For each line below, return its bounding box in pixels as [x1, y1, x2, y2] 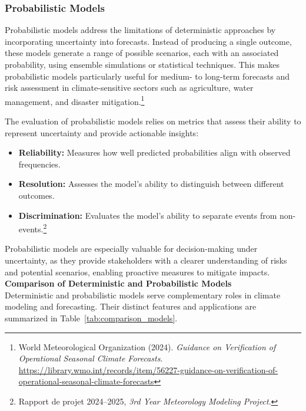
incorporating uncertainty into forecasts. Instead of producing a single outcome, [5, 35, 292, 47]
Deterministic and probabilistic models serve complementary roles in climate [5, 288, 281, 301]
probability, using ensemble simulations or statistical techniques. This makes [5, 58, 280, 70]
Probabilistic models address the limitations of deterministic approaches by [5, 24, 276, 36]
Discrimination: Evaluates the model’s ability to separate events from [18, 209, 277, 221]
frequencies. [18, 157, 61, 170]
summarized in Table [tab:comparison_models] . [5, 312, 178, 324]
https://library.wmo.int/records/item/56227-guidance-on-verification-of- [18, 363, 278, 376]
